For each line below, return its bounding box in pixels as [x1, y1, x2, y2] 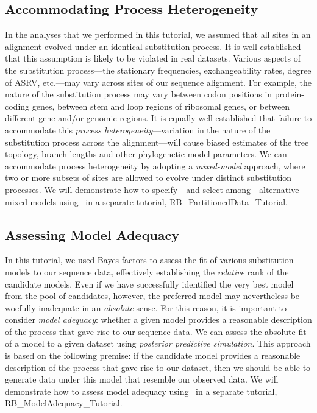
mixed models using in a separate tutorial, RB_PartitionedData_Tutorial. [5, 195, 288, 208]
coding [5, 99, 30, 112]
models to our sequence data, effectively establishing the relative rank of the [5, 265, 289, 278]
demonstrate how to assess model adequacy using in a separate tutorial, [5, 384, 277, 397]
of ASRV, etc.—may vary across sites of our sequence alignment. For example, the [5, 76, 312, 88]
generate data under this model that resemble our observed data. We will [5, 373, 279, 386]
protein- [274, 88, 305, 101]
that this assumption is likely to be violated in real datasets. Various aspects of [5, 52, 301, 65]
